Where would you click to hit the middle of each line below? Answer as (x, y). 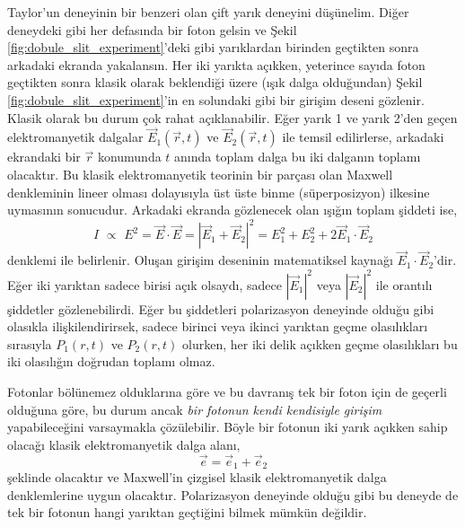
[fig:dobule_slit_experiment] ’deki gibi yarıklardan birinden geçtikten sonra (213, 47)
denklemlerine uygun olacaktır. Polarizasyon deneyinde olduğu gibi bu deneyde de (233, 494)
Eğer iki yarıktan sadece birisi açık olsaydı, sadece (145, 284)
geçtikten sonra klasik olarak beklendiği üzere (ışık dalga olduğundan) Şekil (215, 82)
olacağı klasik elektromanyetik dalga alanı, (124, 444)
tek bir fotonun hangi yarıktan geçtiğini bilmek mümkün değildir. (187, 512)
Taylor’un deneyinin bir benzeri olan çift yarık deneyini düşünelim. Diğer (208, 12)
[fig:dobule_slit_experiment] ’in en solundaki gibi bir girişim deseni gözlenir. (216, 99)
